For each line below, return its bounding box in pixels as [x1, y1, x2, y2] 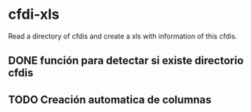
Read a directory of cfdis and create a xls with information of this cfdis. [8, 31, 238, 41]
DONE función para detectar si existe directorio [8, 54, 244, 67]
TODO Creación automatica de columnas [8, 92, 212, 107]
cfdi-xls [8, 5, 60, 23]
